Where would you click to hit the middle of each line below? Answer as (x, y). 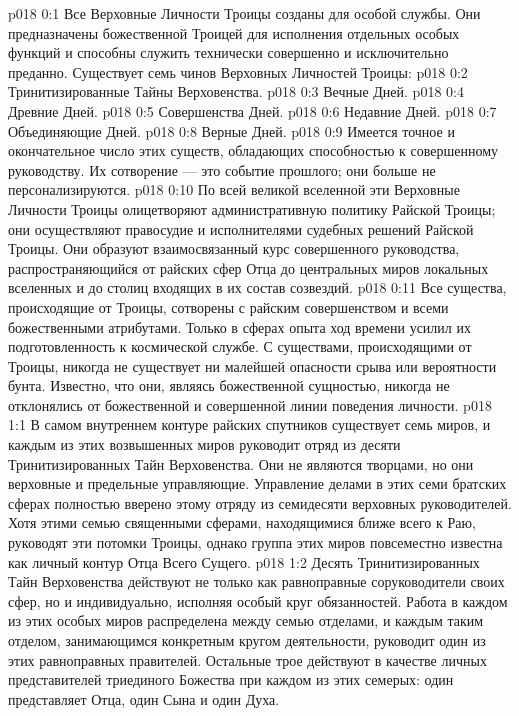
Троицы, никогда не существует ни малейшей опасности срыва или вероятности (252, 365)
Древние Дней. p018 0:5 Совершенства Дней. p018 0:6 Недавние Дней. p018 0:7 (252, 110)
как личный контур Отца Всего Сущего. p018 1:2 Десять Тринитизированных (244, 561)
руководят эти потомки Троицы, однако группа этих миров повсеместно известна (255, 542)
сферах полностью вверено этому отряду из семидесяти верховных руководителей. (260, 502)
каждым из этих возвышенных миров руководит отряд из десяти (204, 444)
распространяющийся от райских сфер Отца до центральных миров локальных (248, 267)
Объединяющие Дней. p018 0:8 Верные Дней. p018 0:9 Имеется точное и (231, 130)
